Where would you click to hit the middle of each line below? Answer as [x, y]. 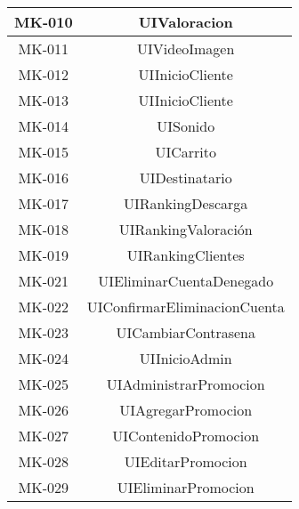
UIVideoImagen [186, 48]
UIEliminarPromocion [186, 487]
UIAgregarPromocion [186, 410]
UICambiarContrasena [186, 332]
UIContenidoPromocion [186, 436]
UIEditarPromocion [186, 461]
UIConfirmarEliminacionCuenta [186, 307]
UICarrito [186, 152]
